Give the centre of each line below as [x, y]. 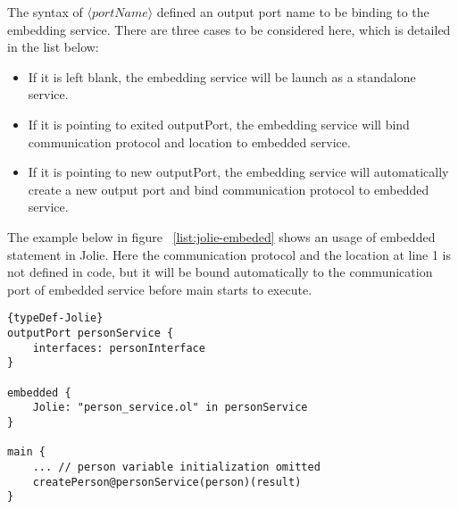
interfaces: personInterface [119, 348]
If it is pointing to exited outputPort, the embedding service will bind [219, 124]
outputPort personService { [91, 333]
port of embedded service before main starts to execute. [160, 289]
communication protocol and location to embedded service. [189, 142]
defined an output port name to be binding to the [293, 12]
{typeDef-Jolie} [55, 318]
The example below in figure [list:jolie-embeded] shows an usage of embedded [221, 236]
